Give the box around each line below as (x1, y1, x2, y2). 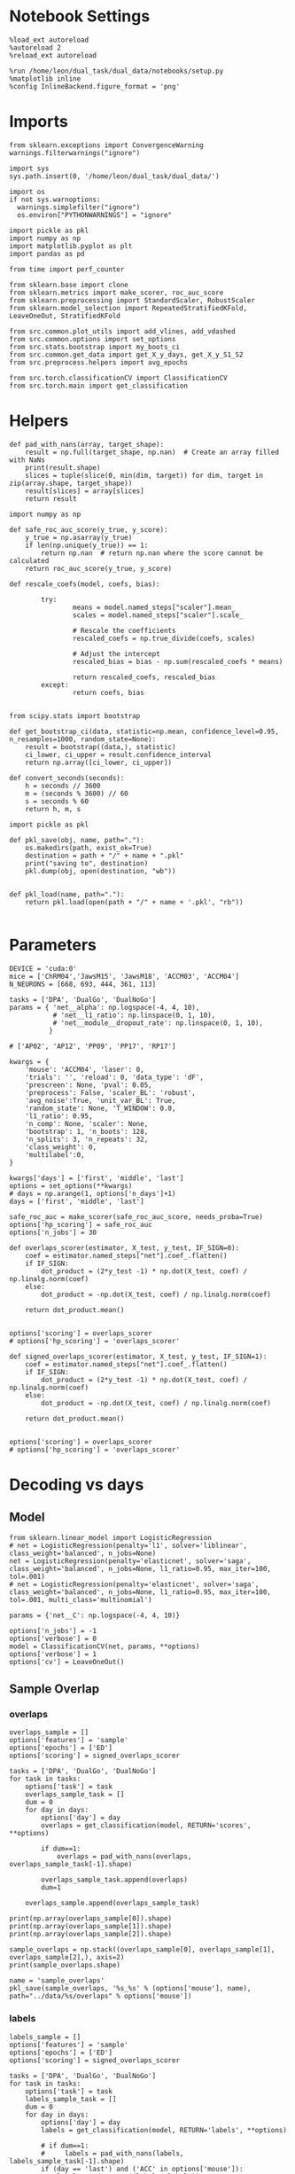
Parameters (9, 935, 97, 955)
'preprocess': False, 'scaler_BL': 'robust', (25, 1088, 197, 1097)
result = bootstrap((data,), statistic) (25, 742, 176, 751)
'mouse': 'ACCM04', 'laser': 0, (25, 1065, 144, 1074)
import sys (9, 164, 50, 173)
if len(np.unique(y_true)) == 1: (25, 541, 149, 550)
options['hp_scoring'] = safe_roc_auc (9, 1220, 152, 1229)
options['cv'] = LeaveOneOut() (9, 1657, 125, 1666)
